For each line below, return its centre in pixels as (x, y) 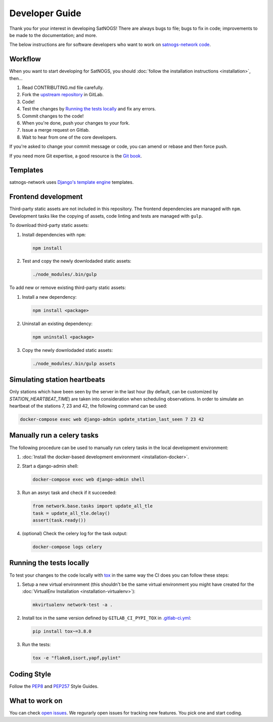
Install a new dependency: (49, 297)
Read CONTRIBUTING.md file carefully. (63, 88)
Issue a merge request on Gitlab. (56, 130)
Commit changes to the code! (53, 116)
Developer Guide (45, 13)
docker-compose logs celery (67, 547)
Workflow (25, 59)
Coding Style (30, 674)
